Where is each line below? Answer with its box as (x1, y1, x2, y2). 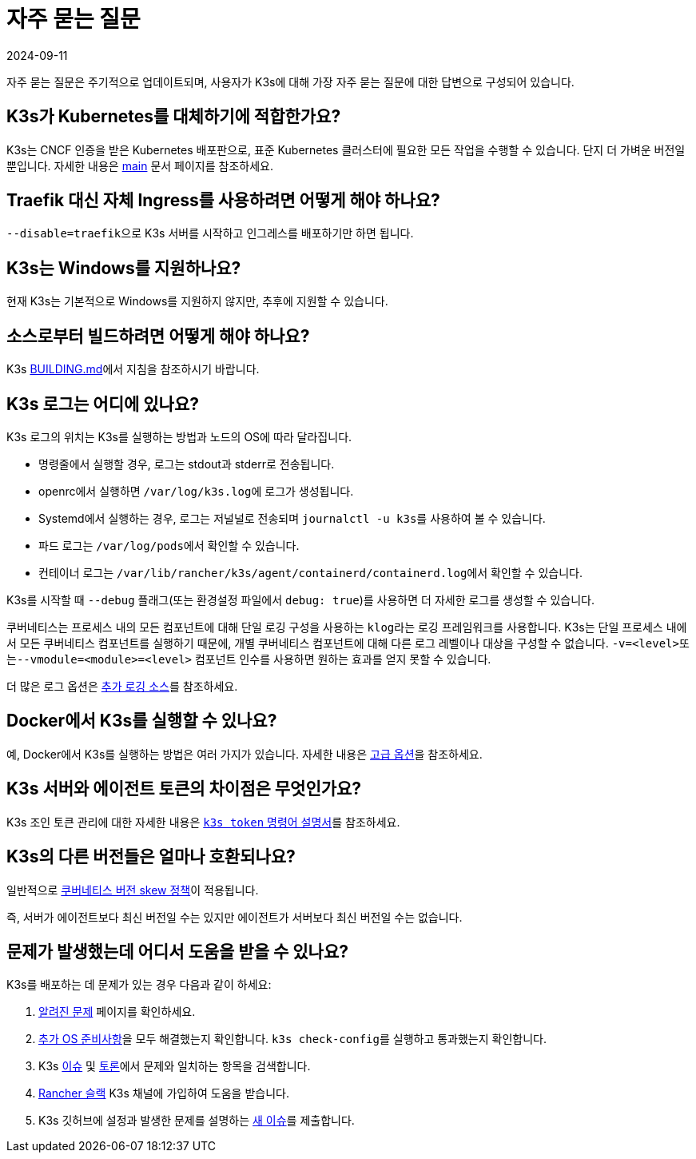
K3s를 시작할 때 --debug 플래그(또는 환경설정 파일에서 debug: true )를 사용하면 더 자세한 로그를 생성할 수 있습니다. (6, 592, 595, 607)
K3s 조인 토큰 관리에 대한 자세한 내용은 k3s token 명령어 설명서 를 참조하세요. (6, 814, 400, 829)
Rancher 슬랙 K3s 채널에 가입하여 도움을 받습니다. (38, 1086, 289, 1101)
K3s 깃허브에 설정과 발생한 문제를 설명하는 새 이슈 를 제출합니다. (38, 1113, 355, 1128)
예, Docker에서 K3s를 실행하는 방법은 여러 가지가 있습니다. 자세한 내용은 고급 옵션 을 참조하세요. (6, 747, 483, 761)
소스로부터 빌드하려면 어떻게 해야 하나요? (6, 325, 310, 346)
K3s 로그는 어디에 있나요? (6, 393, 199, 414)
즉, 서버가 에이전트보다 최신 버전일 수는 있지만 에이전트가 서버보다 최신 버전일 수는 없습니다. (6, 910, 463, 924)
